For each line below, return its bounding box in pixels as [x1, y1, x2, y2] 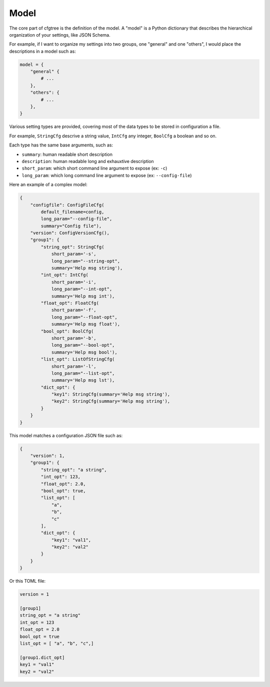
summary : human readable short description [21, 151, 112, 157]
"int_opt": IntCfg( [40, 272, 88, 278]
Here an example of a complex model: [9, 182, 87, 188]
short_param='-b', [51, 335, 97, 341]
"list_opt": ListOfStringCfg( [40, 357, 115, 362]
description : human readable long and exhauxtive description [21, 158, 154, 164]
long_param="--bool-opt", [51, 342, 115, 348]
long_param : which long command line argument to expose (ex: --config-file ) [21, 172, 192, 178]
